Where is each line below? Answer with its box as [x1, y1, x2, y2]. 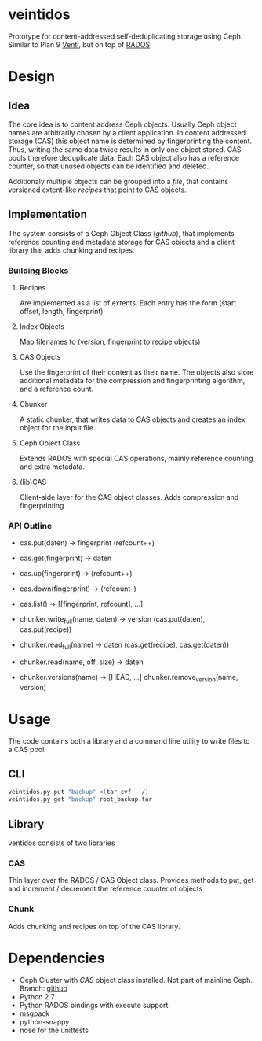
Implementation [8, 208, 88, 221]
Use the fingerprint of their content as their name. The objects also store [19, 367, 254, 377]
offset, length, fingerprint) [19, 307, 104, 316]
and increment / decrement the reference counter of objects [8, 884, 203, 894]
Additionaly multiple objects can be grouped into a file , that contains [8, 176, 229, 186]
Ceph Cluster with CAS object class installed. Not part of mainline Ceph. [19, 975, 253, 984]
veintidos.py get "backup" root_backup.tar [8, 796, 153, 803]
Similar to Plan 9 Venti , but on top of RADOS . [8, 39, 152, 49]
